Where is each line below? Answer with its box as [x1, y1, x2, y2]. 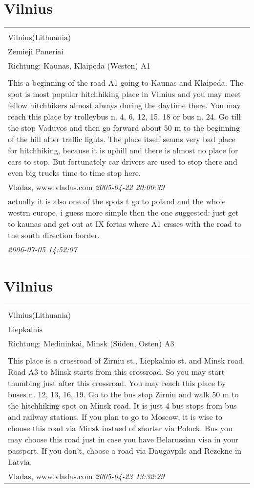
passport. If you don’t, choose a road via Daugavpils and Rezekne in [8, 445, 242, 457]
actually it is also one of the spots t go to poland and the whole [8, 195, 226, 207]
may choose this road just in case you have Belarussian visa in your [8, 434, 239, 445]
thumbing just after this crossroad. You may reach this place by [8, 377, 226, 389]
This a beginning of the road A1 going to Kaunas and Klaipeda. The [8, 77, 244, 89]
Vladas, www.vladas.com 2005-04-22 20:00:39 [8, 181, 165, 193]
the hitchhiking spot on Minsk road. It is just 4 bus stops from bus [8, 400, 237, 412]
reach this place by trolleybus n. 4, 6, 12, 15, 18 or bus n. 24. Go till [8, 111, 241, 122]
